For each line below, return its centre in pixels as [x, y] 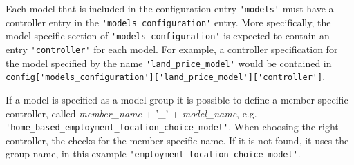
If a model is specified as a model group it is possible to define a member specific [177, 99]
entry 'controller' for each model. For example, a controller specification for [172, 49]
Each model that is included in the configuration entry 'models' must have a [170, 8]
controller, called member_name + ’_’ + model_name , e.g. [131, 113]
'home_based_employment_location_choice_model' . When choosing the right [172, 127]
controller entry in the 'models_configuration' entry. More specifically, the [168, 22]
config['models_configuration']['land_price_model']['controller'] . [166, 76]
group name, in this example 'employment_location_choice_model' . [153, 154]
